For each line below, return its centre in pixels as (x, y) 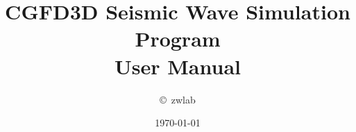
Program (178, 39)
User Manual (178, 66)
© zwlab (178, 99)
